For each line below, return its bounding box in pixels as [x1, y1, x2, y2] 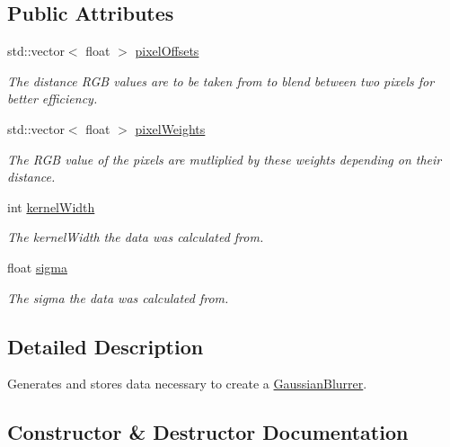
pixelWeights [135, 119, 206, 138]
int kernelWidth [7, 197, 95, 216]
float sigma [7, 257, 67, 276]
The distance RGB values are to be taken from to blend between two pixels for [7, 71, 435, 90]
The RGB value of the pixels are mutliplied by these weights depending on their [7, 149, 442, 168]
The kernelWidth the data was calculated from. [7, 228, 264, 246]
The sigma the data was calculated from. [7, 288, 229, 307]
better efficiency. [7, 89, 98, 108]
